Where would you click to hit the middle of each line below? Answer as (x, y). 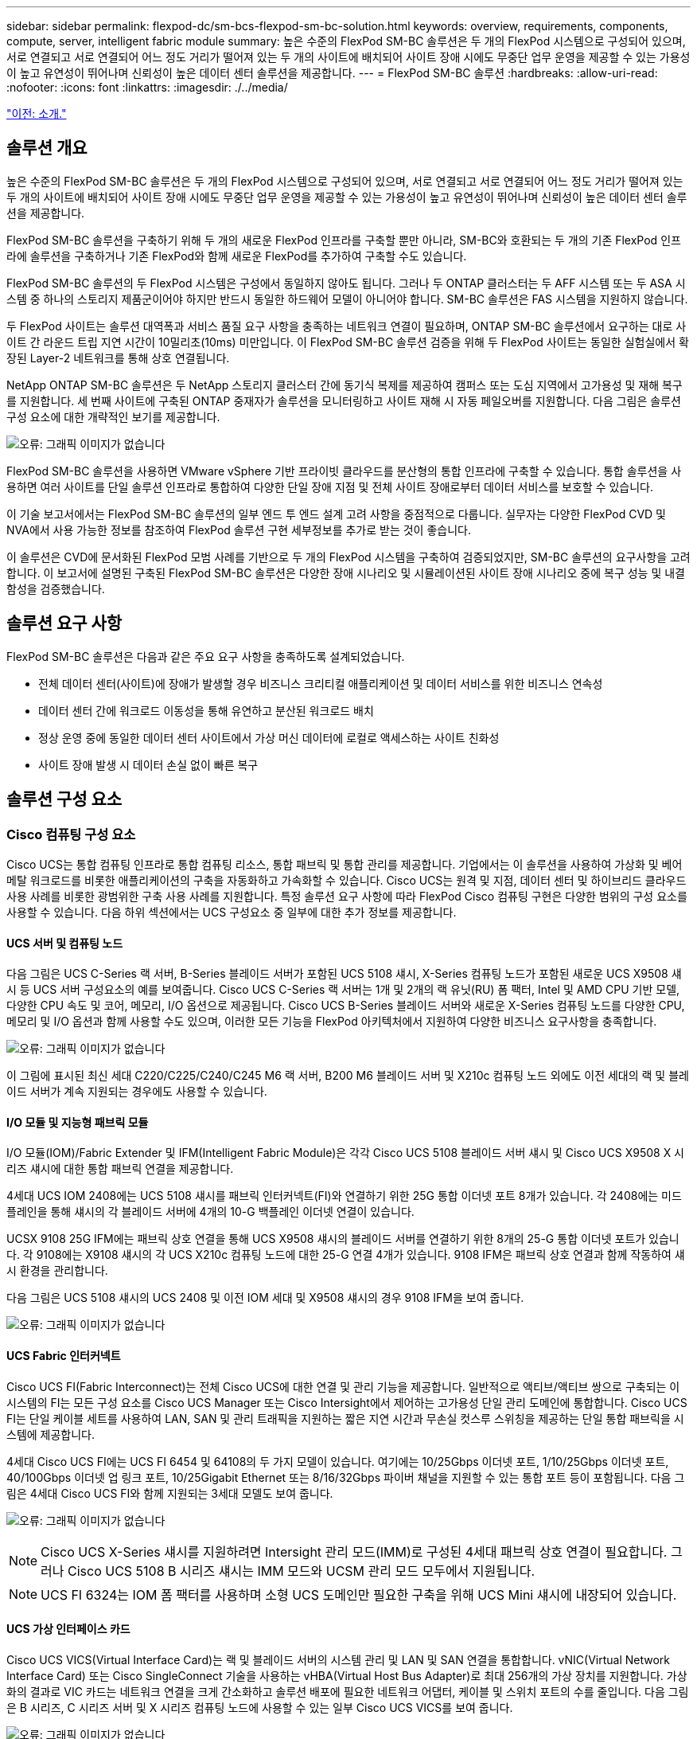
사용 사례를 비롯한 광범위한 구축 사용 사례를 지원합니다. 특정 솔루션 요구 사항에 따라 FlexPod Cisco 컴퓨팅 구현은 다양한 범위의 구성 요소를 (347, 896)
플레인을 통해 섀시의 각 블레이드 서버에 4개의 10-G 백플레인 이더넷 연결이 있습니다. (210, 1212)
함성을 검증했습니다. (56, 588)
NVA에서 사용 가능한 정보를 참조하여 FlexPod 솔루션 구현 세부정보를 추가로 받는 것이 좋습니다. (239, 530)
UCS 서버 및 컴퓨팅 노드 (65, 943)
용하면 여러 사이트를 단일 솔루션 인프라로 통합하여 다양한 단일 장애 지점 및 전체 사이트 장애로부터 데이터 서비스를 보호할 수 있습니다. (330, 487)
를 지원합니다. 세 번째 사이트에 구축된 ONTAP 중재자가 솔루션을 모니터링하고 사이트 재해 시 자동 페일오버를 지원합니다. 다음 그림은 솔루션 (344, 401)
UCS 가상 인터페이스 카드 (68, 1629)
